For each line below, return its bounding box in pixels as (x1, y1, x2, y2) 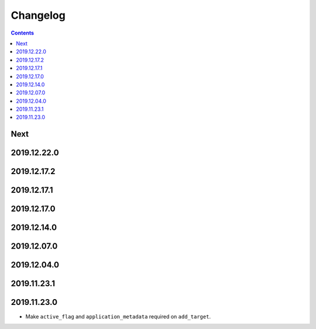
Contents (11, 29, 35, 36)
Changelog (11, 9, 66, 22)
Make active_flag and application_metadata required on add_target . (25, 313, 211, 320)
